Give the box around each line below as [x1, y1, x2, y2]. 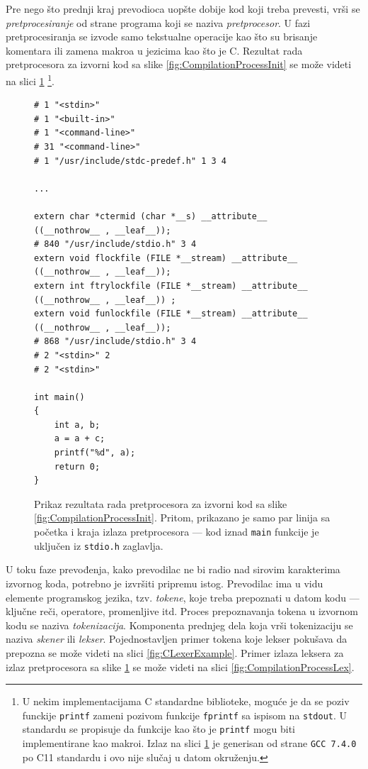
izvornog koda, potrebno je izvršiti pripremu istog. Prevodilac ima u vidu [6, 575, 323, 590]
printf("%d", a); [54, 448, 136, 458]
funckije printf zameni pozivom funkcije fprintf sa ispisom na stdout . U [22, 707, 347, 722]
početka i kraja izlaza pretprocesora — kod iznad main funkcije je [34, 524, 319, 539]
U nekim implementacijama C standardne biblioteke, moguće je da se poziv [22, 694, 350, 709]
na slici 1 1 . [6, 71, 54, 88]
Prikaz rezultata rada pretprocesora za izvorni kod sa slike [34, 496, 287, 511]
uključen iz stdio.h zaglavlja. [34, 538, 163, 553]
